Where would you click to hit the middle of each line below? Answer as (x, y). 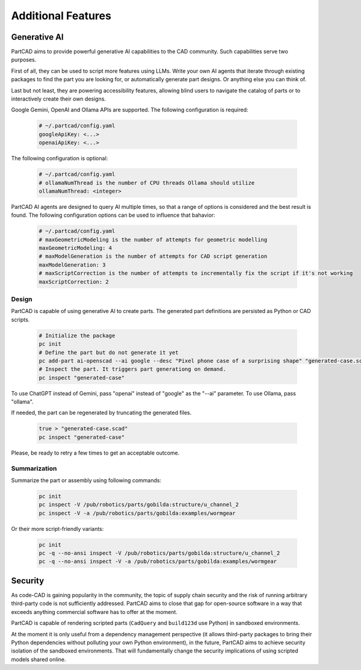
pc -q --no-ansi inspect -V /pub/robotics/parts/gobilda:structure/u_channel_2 (159, 553)
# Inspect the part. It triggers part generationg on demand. (132, 369)
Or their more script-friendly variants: (57, 529)
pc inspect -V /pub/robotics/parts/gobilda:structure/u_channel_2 (139, 505)
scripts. (20, 320)
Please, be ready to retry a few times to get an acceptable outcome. (95, 453)
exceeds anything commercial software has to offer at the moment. (94, 612)
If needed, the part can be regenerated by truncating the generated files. (101, 413)
